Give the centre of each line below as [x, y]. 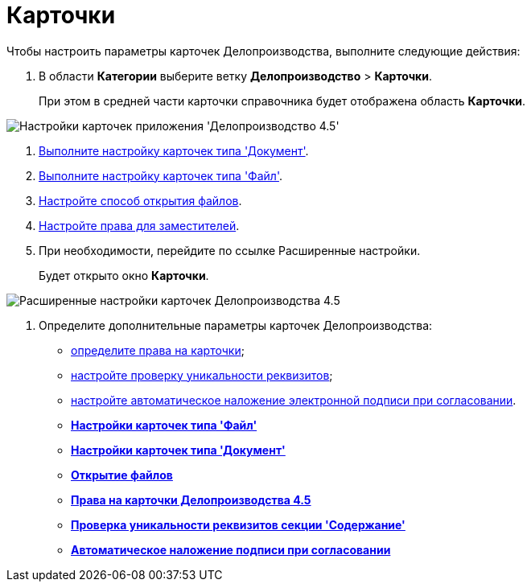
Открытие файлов [122, 475]
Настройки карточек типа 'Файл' [164, 425]
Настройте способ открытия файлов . [140, 200]
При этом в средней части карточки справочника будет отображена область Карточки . [282, 101]
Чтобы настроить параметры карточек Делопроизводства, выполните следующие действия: [263, 51]
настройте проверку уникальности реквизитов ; [202, 375]
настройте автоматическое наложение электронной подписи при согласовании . [294, 400]
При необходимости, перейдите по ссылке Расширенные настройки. [230, 250]
